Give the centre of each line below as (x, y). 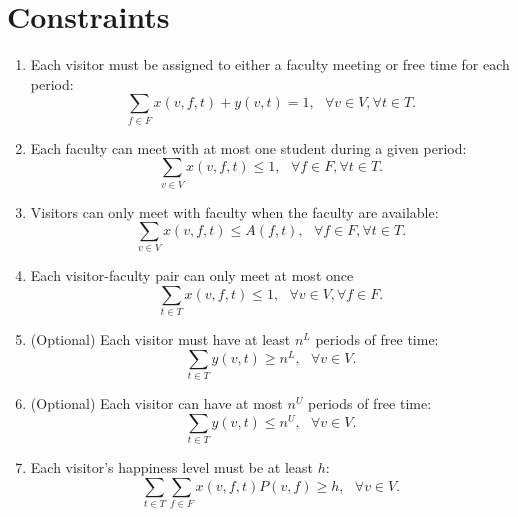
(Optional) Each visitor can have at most (156, 403)
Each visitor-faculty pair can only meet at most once (192, 275)
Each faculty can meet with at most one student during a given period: (248, 147)
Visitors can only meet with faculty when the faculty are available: (234, 211)
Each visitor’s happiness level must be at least (172, 467)
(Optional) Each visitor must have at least (160, 339)
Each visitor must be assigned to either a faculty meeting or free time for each (270, 64)
